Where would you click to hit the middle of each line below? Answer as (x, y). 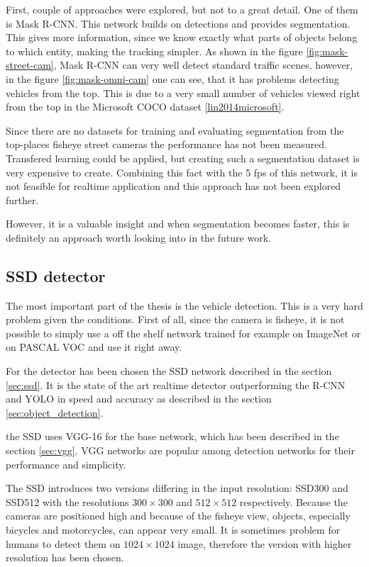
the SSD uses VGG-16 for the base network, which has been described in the (172, 436)
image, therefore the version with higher (265, 543)
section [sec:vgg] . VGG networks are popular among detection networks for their (180, 450)
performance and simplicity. (66, 464)
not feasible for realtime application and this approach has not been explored (174, 186)
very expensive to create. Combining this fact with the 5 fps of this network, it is (182, 172)
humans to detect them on (63, 543)
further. (22, 200)
